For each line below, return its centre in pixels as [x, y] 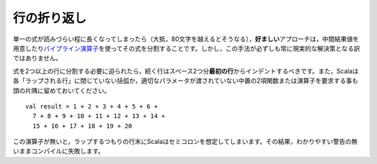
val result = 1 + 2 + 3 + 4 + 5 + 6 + [92, 106]
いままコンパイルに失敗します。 [59, 151]
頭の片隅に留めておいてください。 [62, 90]
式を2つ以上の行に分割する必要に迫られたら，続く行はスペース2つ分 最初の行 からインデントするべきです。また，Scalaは [186, 71]
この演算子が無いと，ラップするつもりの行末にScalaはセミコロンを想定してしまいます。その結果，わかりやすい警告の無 [185, 142]
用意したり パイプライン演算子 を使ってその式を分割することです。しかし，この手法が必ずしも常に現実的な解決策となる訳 [186, 48]
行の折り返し [50, 18]
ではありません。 [37, 58]
